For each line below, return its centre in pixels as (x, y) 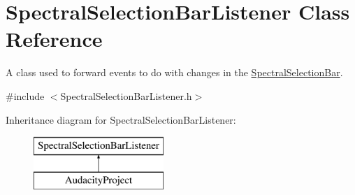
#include (25, 95)
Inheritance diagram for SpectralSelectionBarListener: (121, 119)
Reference (54, 39)
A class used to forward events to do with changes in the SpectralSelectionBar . (174, 72)
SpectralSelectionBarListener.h (126, 95)
